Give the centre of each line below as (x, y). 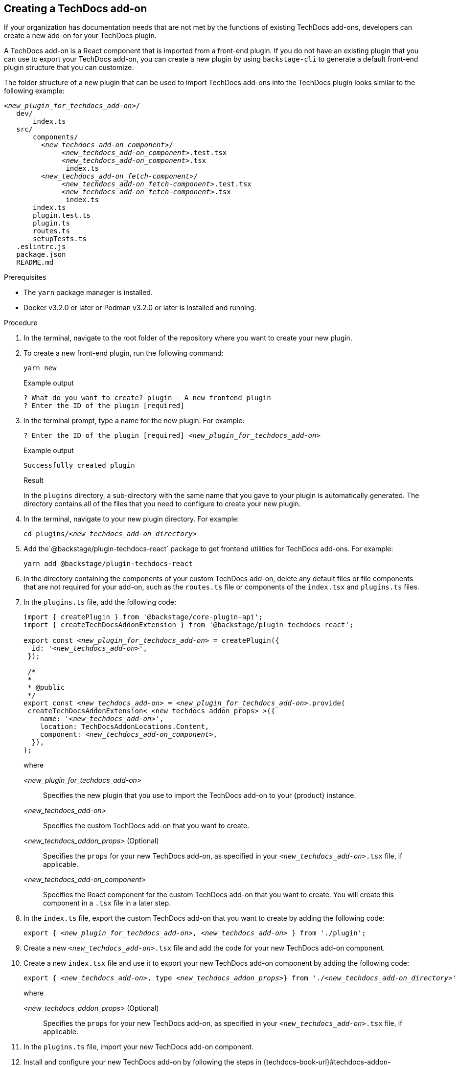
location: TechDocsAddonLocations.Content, (125, 727)
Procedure (21, 323)
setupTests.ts (60, 239)
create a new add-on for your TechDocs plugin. (80, 36)
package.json (41, 255)
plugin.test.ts (62, 216)
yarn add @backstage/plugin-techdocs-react (108, 564)
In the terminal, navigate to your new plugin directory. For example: (131, 519)
